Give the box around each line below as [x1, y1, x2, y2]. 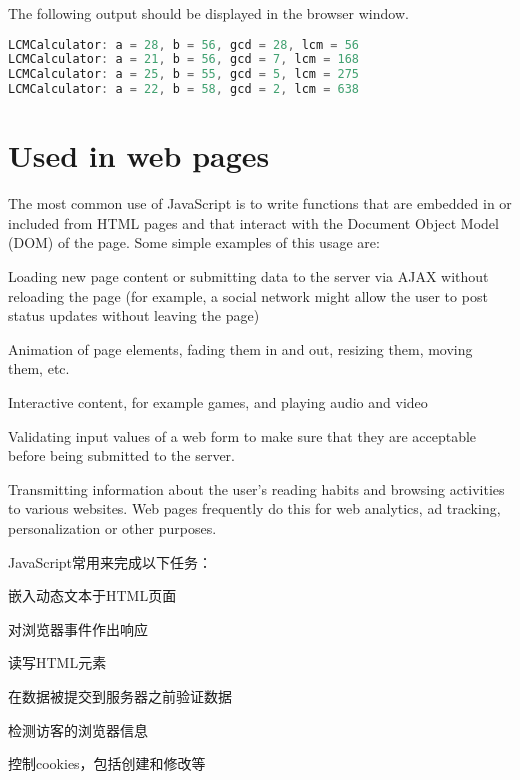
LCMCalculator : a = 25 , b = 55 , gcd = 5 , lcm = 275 [8, 67, 360, 82]
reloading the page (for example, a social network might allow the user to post [8, 285, 488, 306]
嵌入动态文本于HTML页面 [8, 585, 177, 606]
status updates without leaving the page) [8, 305, 260, 326]
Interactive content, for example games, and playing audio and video [8, 391, 428, 412]
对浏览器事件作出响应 [8, 618, 148, 639]
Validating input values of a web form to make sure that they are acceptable [8, 425, 477, 446]
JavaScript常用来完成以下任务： [8, 551, 213, 572]
